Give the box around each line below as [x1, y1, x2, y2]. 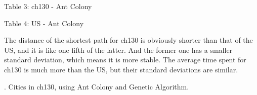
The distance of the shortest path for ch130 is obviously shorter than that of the [4, 35, 253, 45]
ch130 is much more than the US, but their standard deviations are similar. [4, 64, 238, 74]
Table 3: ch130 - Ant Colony [4, 1, 92, 11]
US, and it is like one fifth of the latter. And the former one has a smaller [4, 44, 233, 55]
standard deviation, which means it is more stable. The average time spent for [4, 54, 246, 65]
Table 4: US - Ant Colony [4, 18, 84, 28]
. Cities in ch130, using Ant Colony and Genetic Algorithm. [4, 81, 189, 91]
